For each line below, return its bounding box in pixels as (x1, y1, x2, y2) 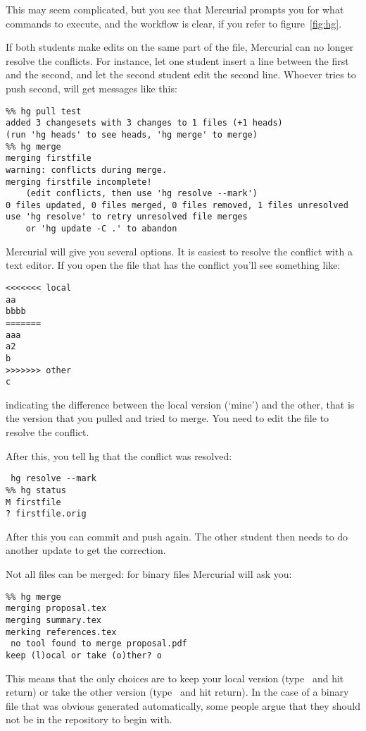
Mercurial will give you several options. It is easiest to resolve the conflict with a (6, 243, 353, 258)
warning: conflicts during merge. (6, 164, 168, 175)
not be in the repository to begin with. (6, 712, 172, 727)
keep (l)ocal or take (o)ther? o (6, 650, 162, 660)
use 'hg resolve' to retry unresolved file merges (6, 212, 248, 222)
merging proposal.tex (6, 603, 107, 614)
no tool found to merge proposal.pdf (11, 639, 187, 649)
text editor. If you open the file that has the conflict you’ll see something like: (6, 258, 341, 272)
